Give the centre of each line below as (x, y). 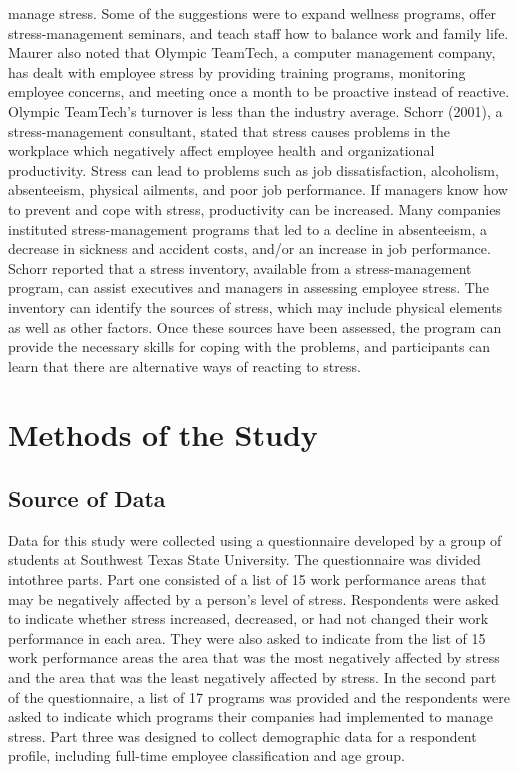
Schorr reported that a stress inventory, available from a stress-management (240, 267)
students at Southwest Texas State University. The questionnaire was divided (244, 559)
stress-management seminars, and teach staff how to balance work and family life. (258, 32)
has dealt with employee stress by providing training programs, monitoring (237, 71)
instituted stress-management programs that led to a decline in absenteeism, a (247, 228)
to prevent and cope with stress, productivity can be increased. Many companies (254, 208)
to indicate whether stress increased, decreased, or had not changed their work (248, 618)
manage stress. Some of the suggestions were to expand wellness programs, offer (252, 13)
